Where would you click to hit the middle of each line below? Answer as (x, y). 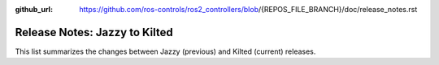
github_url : (34, 9)
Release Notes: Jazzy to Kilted (94, 32)
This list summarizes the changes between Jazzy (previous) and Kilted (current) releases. (165, 51)
